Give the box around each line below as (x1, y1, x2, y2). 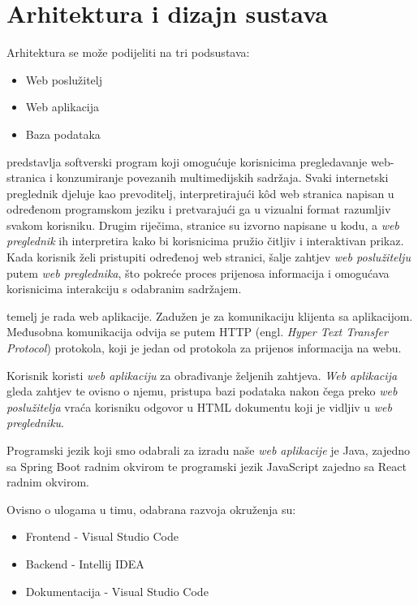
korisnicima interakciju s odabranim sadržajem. (6, 280, 242, 297)
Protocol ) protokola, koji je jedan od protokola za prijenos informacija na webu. (6, 339, 402, 357)
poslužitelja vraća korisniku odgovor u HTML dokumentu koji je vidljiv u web (6, 398, 392, 415)
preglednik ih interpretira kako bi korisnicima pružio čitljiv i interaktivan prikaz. (6, 232, 404, 249)
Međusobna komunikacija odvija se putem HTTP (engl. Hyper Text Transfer (6, 323, 388, 340)
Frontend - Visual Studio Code (25, 528, 179, 545)
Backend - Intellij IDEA (25, 555, 144, 572)
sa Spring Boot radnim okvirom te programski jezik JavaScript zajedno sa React (6, 457, 407, 474)
